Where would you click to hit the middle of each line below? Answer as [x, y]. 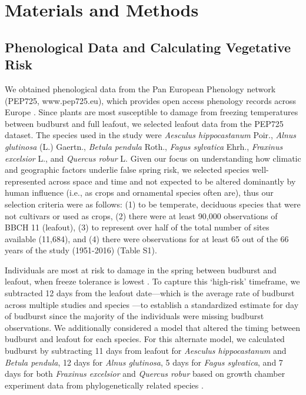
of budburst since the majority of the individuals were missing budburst [134, 316]
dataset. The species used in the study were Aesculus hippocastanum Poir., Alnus [151, 135]
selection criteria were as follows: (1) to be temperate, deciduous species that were [153, 204]
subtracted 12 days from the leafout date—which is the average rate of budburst [150, 293]
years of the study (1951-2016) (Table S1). [81, 250]
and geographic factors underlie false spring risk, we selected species [127, 170]
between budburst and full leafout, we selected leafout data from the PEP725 [144, 123]
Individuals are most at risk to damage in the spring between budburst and [141, 270]
